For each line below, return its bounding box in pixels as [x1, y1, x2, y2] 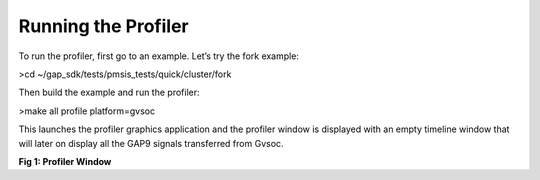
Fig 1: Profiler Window [18, 155, 112, 167]
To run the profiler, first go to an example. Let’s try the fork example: [18, 50, 300, 62]
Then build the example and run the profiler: [18, 86, 200, 99]
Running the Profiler [18, 15, 189, 37]
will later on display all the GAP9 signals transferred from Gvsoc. [18, 137, 284, 149]
